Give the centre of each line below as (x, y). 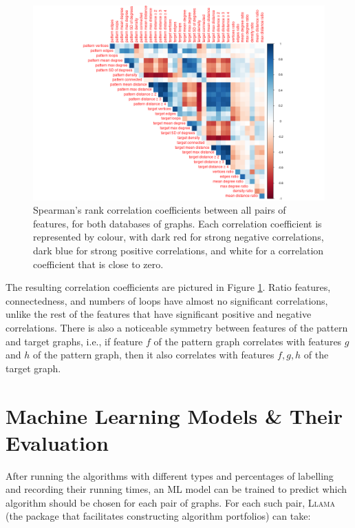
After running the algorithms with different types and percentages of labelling (170, 475)
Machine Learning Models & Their (174, 415)
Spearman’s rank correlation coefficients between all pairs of (160, 210)
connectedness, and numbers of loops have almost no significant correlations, (167, 300)
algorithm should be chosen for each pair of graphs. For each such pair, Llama (170, 502)
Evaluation (57, 442)
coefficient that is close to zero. (98, 264)
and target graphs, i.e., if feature (74, 341)
